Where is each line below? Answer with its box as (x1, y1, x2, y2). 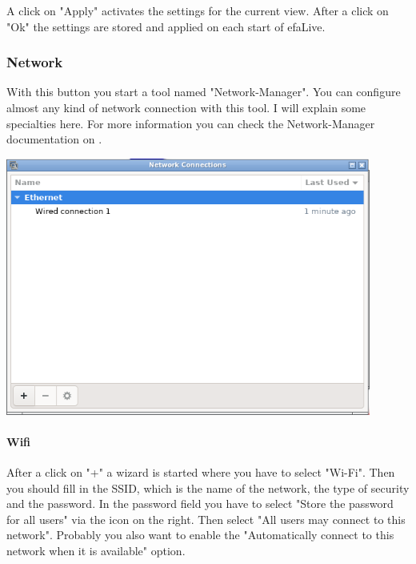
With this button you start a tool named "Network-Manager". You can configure (6, 83, 401, 100)
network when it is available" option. (6, 542, 186, 558)
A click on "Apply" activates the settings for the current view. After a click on (6, 2, 389, 18)
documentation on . (6, 131, 102, 147)
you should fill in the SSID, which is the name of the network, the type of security (6, 479, 410, 496)
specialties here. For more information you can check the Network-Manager (6, 115, 375, 131)
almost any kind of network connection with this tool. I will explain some (6, 99, 366, 115)
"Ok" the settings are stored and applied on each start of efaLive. (6, 18, 326, 34)
